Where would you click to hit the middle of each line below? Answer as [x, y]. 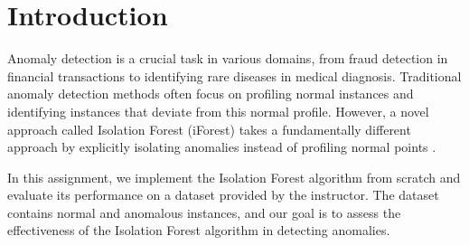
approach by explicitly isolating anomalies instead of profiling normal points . [222, 147]
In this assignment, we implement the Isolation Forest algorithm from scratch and [234, 177]
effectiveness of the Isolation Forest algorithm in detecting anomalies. [199, 230]
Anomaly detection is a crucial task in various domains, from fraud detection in [228, 58]
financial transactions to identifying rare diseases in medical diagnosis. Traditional [234, 75]
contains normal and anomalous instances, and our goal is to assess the [204, 212]
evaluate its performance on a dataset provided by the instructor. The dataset [223, 195]
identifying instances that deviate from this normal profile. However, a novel [218, 111]
